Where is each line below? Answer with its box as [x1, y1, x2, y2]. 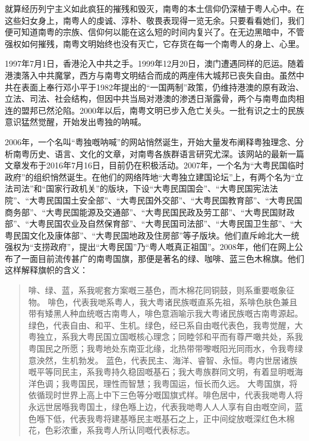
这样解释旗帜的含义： [5, 264, 88, 276]
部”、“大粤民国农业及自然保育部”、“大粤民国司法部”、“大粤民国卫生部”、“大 [5, 217, 302, 230]
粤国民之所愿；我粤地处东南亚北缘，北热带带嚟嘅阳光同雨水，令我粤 [28, 342, 295, 355]
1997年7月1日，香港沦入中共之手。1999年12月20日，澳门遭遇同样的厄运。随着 [5, 57, 304, 70]
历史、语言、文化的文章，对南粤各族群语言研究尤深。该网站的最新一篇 [29, 147, 304, 159]
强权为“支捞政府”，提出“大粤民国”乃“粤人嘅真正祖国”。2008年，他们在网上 [5, 240, 295, 253]
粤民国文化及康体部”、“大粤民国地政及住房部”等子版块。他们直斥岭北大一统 [5, 229, 299, 241]
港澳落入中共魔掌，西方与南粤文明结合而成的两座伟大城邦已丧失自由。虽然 [5, 68, 296, 81]
